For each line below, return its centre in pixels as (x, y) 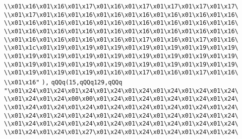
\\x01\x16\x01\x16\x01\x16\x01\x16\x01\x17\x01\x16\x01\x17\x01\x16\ (121, 39)
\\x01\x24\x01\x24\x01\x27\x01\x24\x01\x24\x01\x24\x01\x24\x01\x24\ (121, 132)
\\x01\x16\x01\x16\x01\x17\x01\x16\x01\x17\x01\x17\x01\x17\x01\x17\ (121, 6)
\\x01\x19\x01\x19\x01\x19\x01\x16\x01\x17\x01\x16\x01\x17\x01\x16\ (121, 73)
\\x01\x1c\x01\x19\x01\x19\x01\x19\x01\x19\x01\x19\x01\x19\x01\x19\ (121, 48)
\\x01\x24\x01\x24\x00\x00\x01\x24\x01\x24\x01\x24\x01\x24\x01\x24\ (121, 99)
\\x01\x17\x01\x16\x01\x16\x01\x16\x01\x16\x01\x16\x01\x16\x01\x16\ (121, 15)
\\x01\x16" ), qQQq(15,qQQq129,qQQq (63, 82)
